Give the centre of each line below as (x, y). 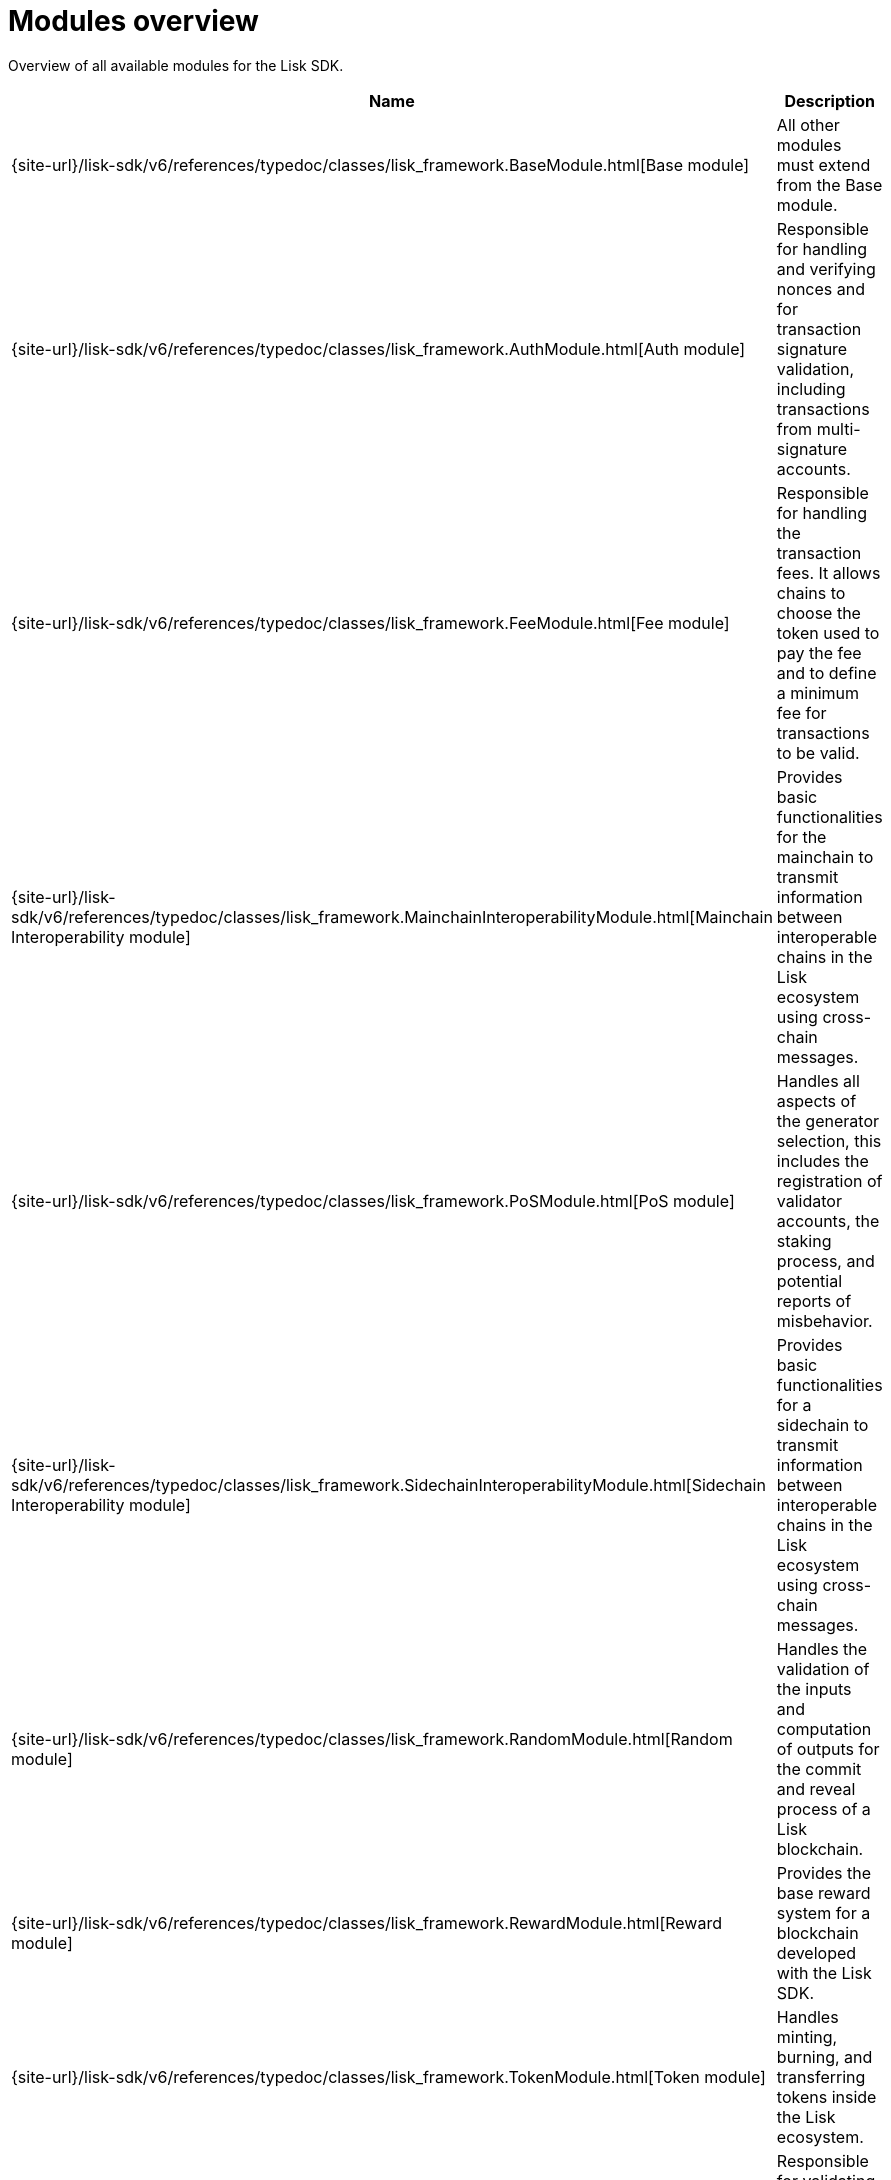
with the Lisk (824, 1972)
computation (824, 1728)
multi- (838, 428)
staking (804, 1240)
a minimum (818, 692)
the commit (819, 1768)
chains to (811, 592)
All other (808, 124)
